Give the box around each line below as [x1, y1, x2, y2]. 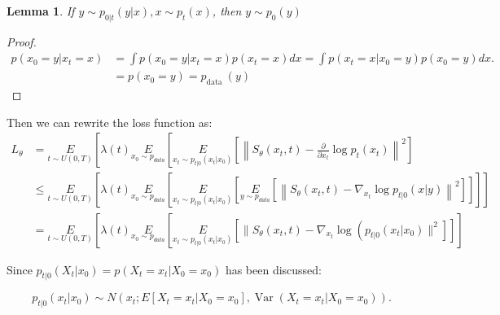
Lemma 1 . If [7, 2, 75, 19]
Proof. [7, 33, 37, 50]
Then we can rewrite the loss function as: [7, 113, 213, 130]
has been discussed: [225, 260, 322, 278]
